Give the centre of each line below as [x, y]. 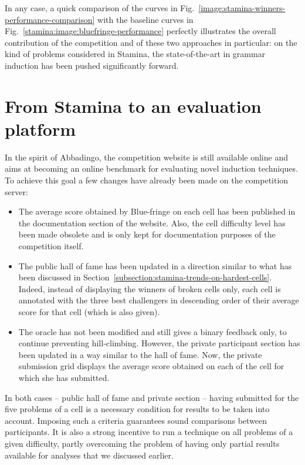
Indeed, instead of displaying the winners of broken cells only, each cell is [150, 288]
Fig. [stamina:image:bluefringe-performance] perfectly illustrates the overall [140, 31]
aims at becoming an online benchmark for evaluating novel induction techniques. [151, 168]
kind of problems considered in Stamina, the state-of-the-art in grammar [135, 54]
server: [16, 191]
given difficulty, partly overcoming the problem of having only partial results [142, 443]
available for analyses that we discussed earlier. [89, 455]
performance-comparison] [50, 19]
